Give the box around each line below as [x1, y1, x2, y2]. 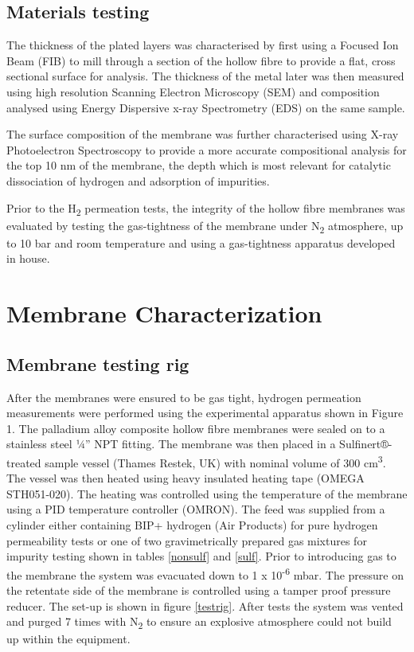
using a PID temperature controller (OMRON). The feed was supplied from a [6, 501, 385, 517]
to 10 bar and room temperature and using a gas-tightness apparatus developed [6, 234, 396, 251]
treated [6, 454, 41, 470]
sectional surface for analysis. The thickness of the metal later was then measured [6, 68, 404, 84]
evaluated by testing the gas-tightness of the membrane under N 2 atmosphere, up [6, 217, 404, 236]
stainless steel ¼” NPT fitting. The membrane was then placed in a [6, 435, 336, 452]
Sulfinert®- [339, 435, 393, 452]
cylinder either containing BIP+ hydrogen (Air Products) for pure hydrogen [6, 516, 378, 533]
